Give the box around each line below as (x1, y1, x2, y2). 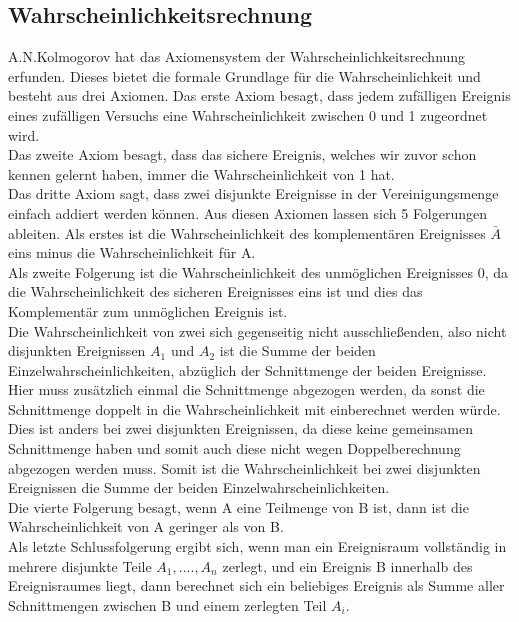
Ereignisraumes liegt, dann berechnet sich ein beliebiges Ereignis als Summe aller (8, 575, 505, 596)
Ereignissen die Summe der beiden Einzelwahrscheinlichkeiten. (8, 477, 390, 498)
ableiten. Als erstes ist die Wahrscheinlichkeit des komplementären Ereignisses (8, 222, 486, 243)
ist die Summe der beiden (219, 340, 376, 361)
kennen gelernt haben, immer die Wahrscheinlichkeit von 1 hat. (8, 163, 395, 184)
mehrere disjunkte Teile (8, 555, 152, 576)
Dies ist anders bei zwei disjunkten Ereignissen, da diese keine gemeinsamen (8, 418, 473, 439)
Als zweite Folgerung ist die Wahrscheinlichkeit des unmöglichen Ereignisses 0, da (8, 261, 508, 282)
